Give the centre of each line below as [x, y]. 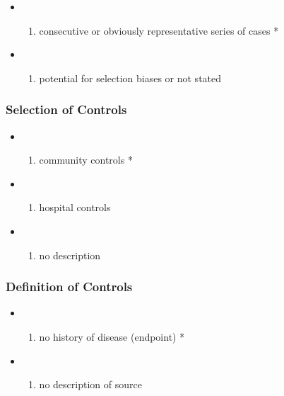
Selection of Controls [66, 109]
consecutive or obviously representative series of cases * [159, 30]
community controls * [86, 160]
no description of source [90, 384]
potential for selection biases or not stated [130, 78]
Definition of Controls [69, 287]
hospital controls [75, 207]
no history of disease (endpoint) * [112, 336]
